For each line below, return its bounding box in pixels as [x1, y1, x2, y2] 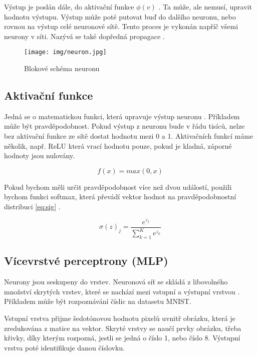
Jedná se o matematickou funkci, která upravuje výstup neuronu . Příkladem [4, 111, 240, 121]
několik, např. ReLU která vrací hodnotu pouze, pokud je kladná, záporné [4, 140, 232, 151]
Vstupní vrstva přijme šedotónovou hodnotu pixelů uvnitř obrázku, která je [4, 312, 235, 323]
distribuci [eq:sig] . [4, 201, 61, 211]
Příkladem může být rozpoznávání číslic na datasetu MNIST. [4, 296, 191, 306]
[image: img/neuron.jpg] [24, 49, 107, 56]
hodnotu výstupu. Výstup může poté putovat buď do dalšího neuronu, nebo [4, 11, 236, 22]
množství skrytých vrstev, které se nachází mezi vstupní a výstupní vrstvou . [4, 286, 240, 296]
